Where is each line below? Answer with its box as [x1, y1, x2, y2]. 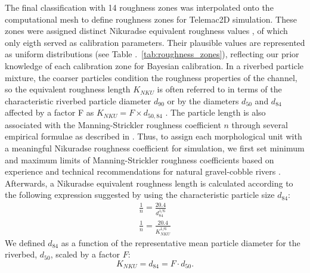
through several [231, 118, 288, 131]
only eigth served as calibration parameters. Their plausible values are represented [5, 36, 305, 48]
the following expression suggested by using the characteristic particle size [5, 188, 275, 201]
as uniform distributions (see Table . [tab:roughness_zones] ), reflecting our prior [5, 48, 299, 60]
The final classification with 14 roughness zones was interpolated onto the [5, 1, 274, 13]
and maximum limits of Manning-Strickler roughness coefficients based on [5, 153, 274, 166]
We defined [5, 236, 45, 249]
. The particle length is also [165, 106, 266, 119]
